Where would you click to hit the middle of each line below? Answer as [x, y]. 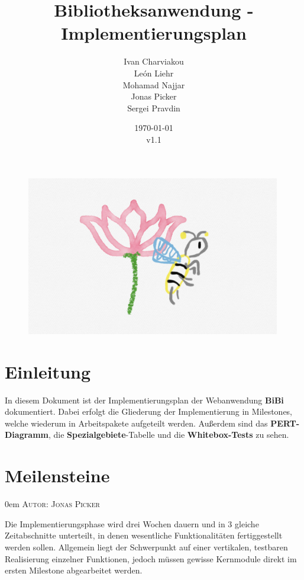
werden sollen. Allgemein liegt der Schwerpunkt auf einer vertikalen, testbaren [146, 547]
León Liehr [154, 73]
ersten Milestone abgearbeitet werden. [74, 570]
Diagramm [27, 435]
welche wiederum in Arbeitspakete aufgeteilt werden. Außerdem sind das [136, 423]
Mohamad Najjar [154, 84]
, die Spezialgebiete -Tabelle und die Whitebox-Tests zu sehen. [169, 435]
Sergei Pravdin [154, 108]
